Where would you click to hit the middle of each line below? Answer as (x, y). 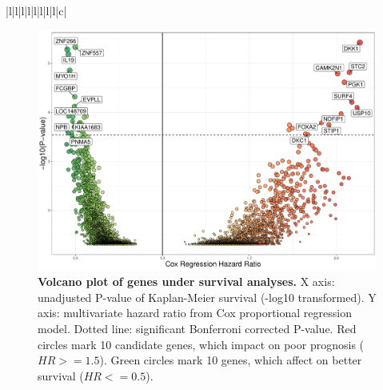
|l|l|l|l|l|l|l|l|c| (36, 10)
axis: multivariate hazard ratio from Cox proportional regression (195, 313)
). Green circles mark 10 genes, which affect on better (231, 360)
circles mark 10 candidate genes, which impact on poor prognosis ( (201, 344)
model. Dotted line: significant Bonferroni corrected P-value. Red (197, 329)
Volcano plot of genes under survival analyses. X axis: (186, 281)
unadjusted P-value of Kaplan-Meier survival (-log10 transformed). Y (207, 297)
